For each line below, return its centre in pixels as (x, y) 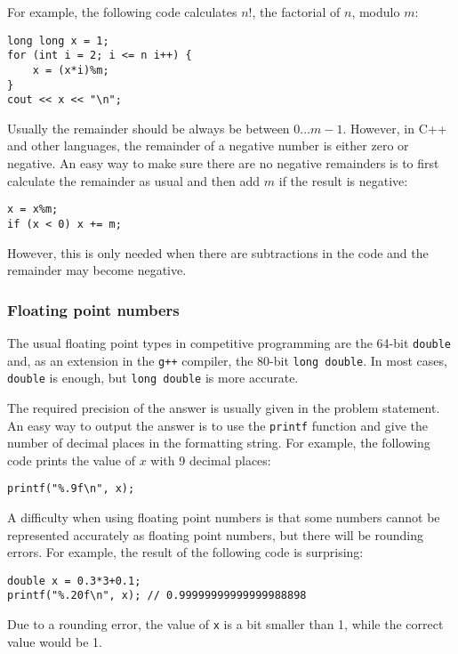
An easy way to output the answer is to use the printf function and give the (217, 425)
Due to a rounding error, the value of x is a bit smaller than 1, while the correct (225, 624)
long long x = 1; (58, 40)
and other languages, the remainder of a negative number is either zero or (208, 145)
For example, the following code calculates (122, 12)
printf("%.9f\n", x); (71, 489)
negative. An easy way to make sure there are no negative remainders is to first (223, 163)
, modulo (376, 12)
